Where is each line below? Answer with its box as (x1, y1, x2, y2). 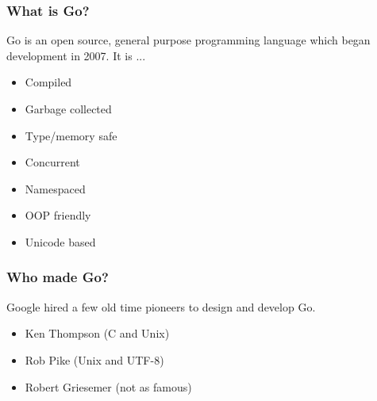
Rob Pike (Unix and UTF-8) (25, 351, 164, 368)
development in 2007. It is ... (6, 47, 146, 63)
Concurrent (25, 154, 80, 170)
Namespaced (25, 180, 86, 197)
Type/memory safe (25, 127, 117, 143)
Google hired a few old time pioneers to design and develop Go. (6, 298, 316, 315)
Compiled (25, 74, 72, 90)
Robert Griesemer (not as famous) (25, 378, 192, 395)
